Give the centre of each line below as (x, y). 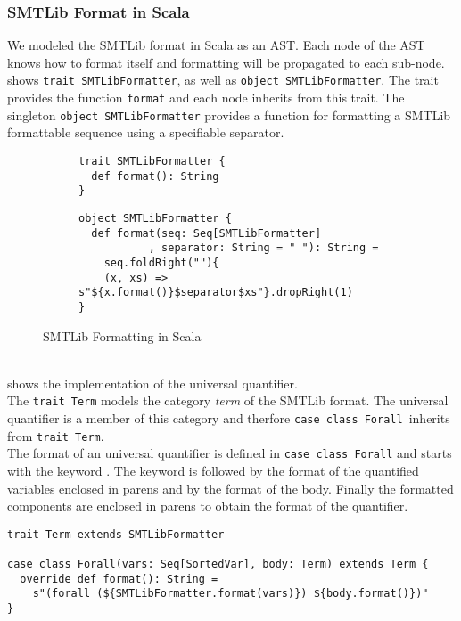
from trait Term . (56, 435)
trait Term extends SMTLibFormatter (116, 534)
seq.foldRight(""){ (161, 262)
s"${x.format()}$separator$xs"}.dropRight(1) (216, 293)
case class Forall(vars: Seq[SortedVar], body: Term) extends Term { (218, 564)
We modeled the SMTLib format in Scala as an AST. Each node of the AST (216, 45)
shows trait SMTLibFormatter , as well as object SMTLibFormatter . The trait (223, 80)
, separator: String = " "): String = (263, 248)
